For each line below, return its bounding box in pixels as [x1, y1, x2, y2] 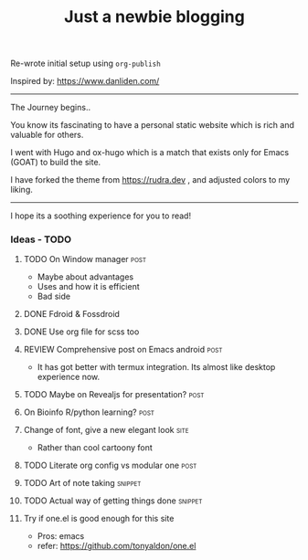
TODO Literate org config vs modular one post [23, 460, 197, 471]
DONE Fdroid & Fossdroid [23, 309, 120, 320]
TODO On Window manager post [23, 254, 147, 265]
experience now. [37, 372, 101, 383]
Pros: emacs [37, 531, 85, 542]
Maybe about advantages [37, 271, 134, 282]
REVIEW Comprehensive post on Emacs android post [23, 344, 223, 355]
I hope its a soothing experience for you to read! [10, 210, 191, 221]
